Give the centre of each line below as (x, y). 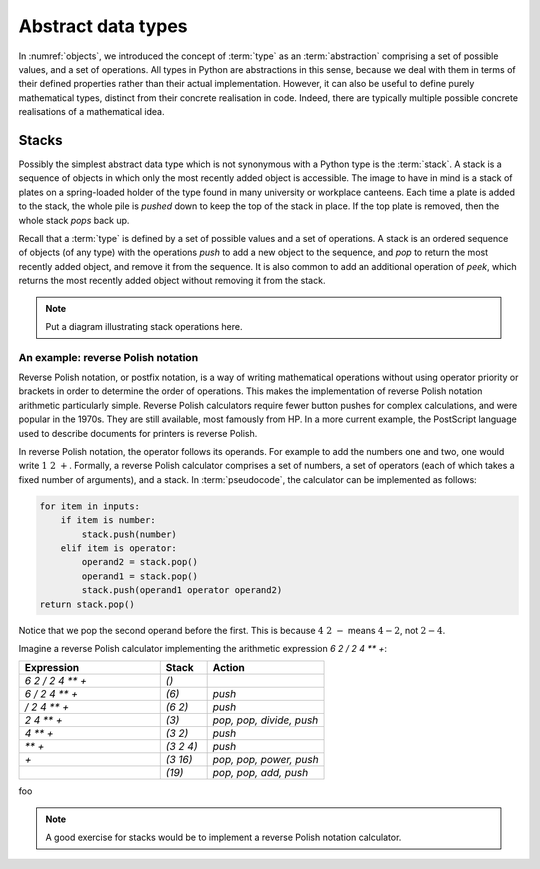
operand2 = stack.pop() (140, 562)
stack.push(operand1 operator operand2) (182, 590)
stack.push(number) (129, 534)
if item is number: (108, 520)
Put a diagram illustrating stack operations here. (144, 326)
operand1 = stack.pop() (140, 576)
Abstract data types (103, 26)
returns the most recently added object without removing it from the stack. (172, 281)
